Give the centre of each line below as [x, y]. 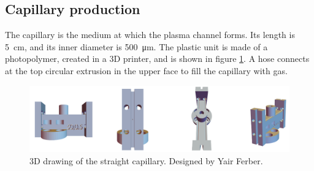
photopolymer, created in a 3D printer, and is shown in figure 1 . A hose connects [157, 59]
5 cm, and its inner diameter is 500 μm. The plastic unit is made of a [136, 46]
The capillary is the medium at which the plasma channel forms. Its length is [150, 35]
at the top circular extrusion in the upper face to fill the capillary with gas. [146, 70]
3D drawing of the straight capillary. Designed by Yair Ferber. [146, 160]
